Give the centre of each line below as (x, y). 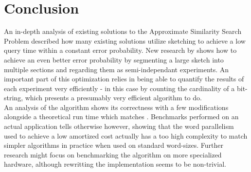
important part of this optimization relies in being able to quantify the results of (124, 79)
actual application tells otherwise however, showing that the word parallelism (119, 126)
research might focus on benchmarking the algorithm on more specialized (113, 154)
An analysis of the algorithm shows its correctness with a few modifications (116, 107)
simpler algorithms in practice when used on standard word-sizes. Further (114, 145)
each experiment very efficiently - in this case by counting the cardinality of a (119, 88)
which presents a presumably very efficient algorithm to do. (113, 98)
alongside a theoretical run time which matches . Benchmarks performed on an (121, 117)
